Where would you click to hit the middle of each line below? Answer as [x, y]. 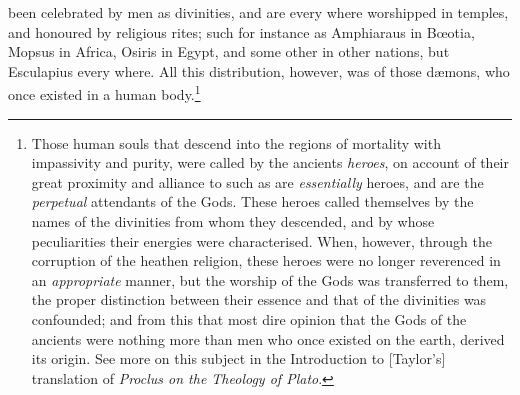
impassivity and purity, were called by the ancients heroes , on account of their [270, 162]
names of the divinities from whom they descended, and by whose [233, 221]
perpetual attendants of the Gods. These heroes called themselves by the [252, 201]
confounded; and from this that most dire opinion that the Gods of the [249, 318]
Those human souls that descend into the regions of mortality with [236, 142]
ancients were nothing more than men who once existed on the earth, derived [268, 338]
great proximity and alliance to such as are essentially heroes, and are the [257, 181]
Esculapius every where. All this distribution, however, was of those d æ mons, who [259, 70]
